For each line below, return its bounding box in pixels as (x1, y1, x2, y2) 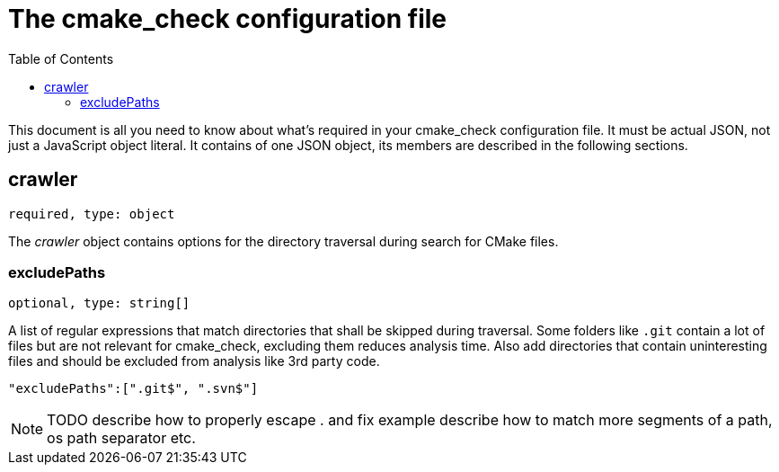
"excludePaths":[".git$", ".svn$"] (8, 381, 259, 396)
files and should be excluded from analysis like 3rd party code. (8, 353, 380, 370)
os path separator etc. (47, 429, 196, 448)
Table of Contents (8, 50, 114, 67)
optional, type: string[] (8, 296, 190, 311)
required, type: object (8, 206, 175, 221)
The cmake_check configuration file (8, 4, 447, 34)
